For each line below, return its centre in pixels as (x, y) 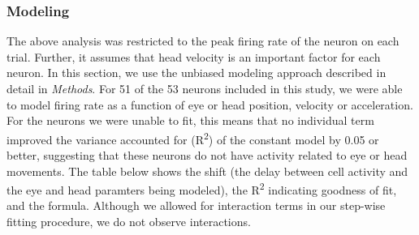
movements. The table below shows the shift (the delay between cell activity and (207, 171)
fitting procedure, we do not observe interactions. (129, 222)
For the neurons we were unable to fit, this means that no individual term (190, 120)
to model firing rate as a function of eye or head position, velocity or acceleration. (210, 104)
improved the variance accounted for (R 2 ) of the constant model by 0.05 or (193, 138)
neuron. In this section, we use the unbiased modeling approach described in (197, 73)
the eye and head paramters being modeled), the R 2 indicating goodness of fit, (202, 188)
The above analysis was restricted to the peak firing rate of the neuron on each (203, 41)
